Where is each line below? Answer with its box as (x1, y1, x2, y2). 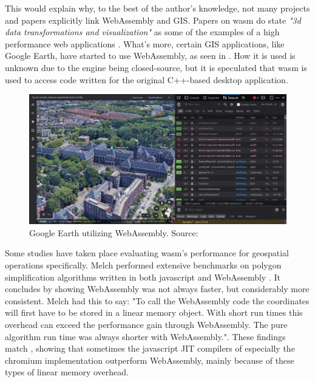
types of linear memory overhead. (5, 366, 129, 378)
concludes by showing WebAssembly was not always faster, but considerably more (5, 282, 310, 295)
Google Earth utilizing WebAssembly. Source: (29, 226, 198, 239)
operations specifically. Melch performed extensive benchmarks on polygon (5, 259, 282, 271)
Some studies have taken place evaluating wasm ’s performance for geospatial (5, 247, 289, 259)
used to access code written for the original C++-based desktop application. (5, 73, 288, 86)
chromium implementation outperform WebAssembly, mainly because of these (5, 353, 294, 366)
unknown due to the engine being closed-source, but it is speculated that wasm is (5, 61, 307, 73)
